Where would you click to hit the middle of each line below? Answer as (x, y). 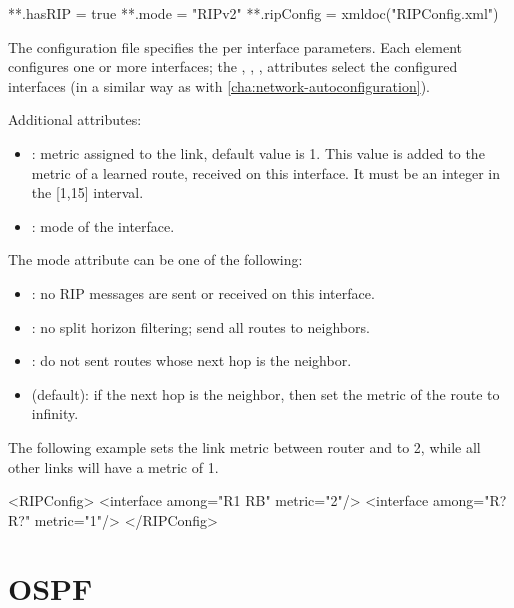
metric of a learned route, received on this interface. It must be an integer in (265, 172)
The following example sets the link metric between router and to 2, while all (244, 446)
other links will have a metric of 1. (113, 466)
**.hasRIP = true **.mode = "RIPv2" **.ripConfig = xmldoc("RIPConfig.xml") (253, 13)
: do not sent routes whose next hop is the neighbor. (191, 360)
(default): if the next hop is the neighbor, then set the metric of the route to (265, 393)
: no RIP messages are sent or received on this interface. (203, 292)
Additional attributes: (75, 119)
